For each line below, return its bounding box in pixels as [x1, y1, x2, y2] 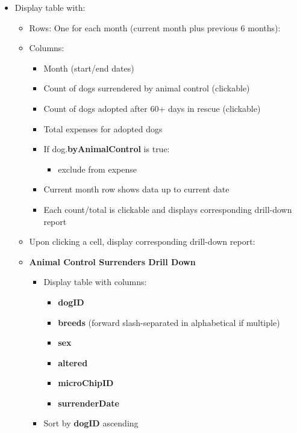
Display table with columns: [43, 275, 147, 288]
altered [58, 356, 88, 369]
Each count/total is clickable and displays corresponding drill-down [43, 203, 292, 215]
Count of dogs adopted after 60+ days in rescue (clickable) [43, 102, 261, 114]
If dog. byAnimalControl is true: [43, 143, 170, 155]
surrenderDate [58, 396, 119, 409]
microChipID [58, 376, 114, 389]
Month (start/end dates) [43, 61, 134, 74]
